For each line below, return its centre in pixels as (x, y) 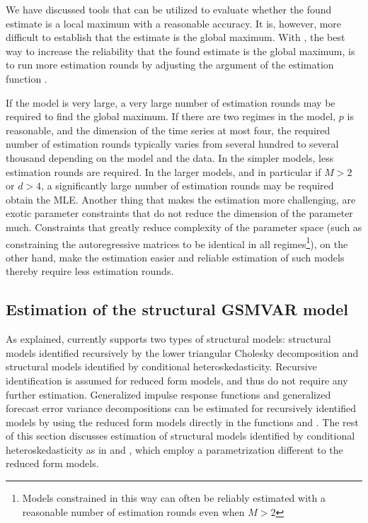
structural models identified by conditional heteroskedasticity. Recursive (161, 366)
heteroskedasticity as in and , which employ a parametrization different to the (174, 449)
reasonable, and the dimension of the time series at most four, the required (168, 130)
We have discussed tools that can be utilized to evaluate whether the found (169, 9)
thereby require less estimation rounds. (90, 271)
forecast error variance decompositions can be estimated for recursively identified (181, 408)
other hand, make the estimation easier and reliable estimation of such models (175, 257)
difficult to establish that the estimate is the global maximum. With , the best (176, 37)
